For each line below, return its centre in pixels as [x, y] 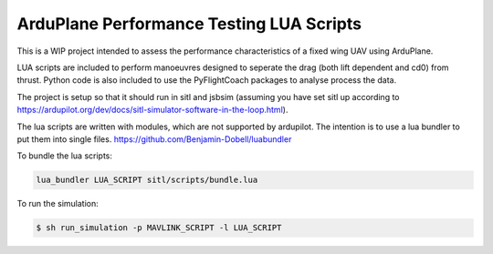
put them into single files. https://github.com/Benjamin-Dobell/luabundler [154, 139]
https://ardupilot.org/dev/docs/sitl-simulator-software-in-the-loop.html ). [152, 110]
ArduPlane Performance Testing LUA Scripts [189, 24]
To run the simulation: [58, 204]
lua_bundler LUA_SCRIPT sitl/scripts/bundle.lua [147, 180]
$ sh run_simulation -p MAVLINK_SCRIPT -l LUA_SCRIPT [159, 228]
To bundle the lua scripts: [65, 156]
